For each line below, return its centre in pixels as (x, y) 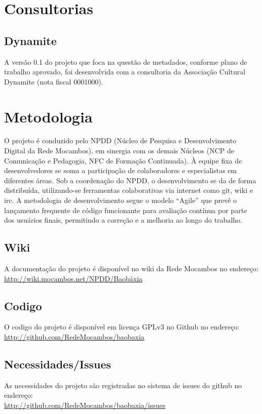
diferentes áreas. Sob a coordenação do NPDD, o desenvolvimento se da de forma (130, 180)
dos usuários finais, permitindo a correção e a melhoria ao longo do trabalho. (123, 220)
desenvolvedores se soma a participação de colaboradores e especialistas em (121, 170)
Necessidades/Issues (58, 364)
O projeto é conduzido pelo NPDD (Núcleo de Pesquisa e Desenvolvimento (120, 140)
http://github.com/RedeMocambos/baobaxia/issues (85, 405)
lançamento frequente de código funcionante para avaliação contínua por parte (126, 210)
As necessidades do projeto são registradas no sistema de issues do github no (123, 385)
